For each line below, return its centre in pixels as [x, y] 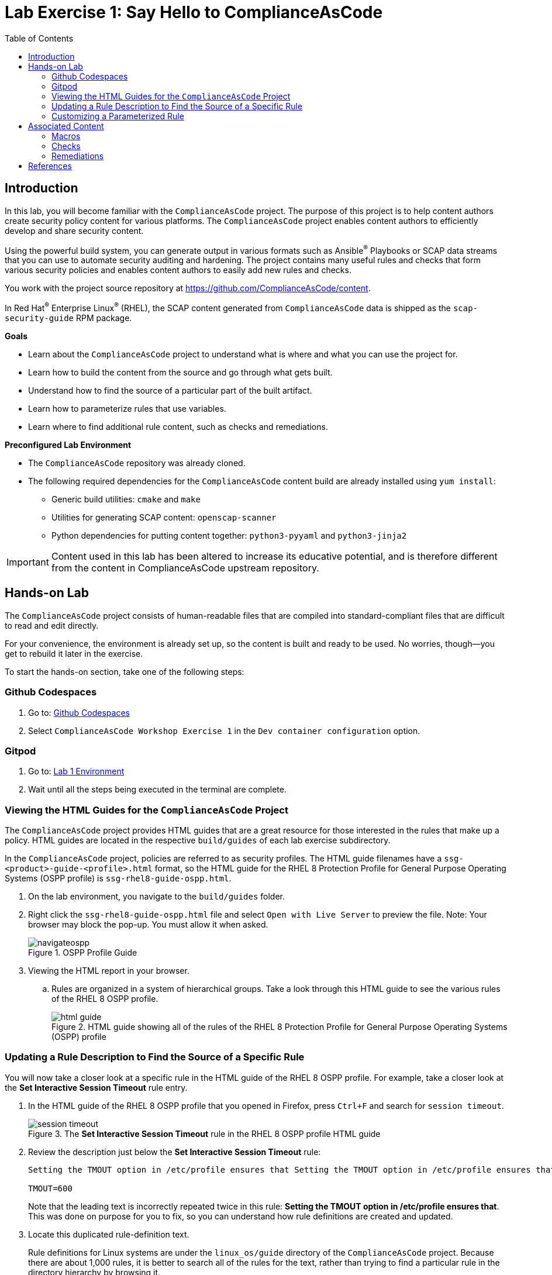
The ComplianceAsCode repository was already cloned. [137, 463]
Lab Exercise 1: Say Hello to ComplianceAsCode [194, 12]
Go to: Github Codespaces [79, 712]
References [50, 166]
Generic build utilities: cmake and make [126, 499]
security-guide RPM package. [68, 318]
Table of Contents [39, 38]
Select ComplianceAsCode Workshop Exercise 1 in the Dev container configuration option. [224, 730]
